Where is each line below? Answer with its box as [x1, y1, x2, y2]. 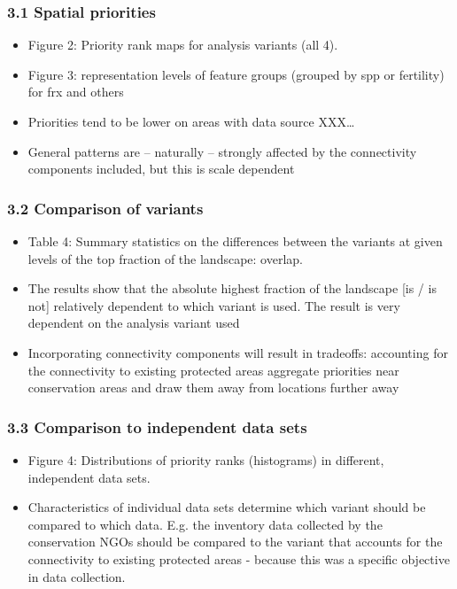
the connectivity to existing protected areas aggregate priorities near [27, 360, 399, 379]
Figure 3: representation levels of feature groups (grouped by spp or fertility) [27, 65, 445, 83]
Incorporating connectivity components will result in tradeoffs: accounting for [27, 343, 448, 361]
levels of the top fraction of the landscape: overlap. [27, 249, 303, 267]
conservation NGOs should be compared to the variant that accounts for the [27, 532, 443, 551]
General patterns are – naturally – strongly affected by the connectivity [27, 142, 417, 160]
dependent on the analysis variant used [27, 314, 240, 332]
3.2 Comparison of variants [7, 197, 204, 219]
